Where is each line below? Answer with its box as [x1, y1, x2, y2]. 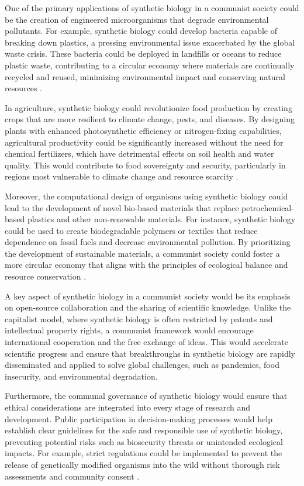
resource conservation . [5, 270, 87, 282]
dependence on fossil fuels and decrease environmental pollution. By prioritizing [5, 236, 291, 248]
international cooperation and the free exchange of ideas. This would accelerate [5, 336, 288, 348]
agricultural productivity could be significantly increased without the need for [5, 136, 284, 148]
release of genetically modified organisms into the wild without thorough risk [5, 458, 280, 470]
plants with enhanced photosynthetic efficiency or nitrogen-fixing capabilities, [5, 124, 282, 136]
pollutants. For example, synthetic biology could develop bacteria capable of [5, 25, 277, 37]
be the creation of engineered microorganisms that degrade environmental [5, 13, 269, 25]
